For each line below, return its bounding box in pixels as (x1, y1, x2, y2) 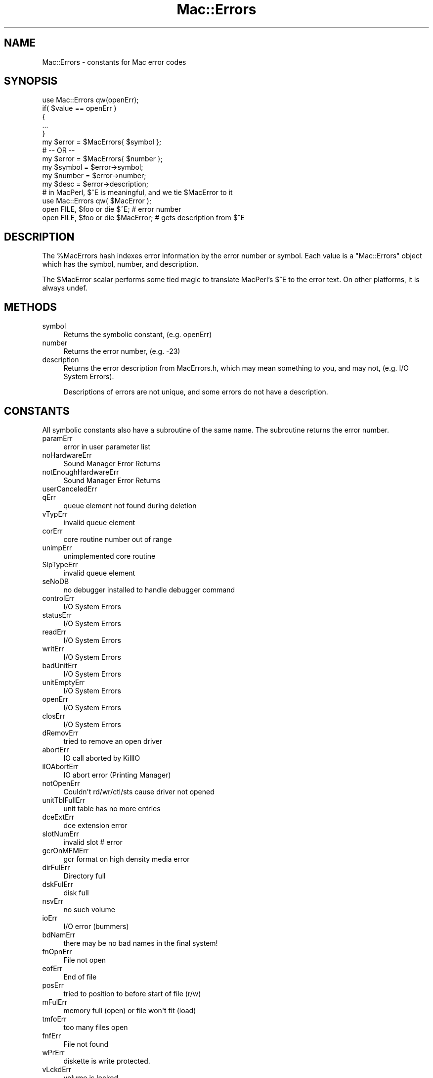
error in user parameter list (63, 442, 151, 451)
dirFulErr (42, 863, 70, 872)
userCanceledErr (42, 484, 97, 493)
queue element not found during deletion (63, 501, 197, 510)
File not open (63, 955, 106, 964)
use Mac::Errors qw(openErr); (42, 96, 139, 104)
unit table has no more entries (63, 804, 161, 813)
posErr (42, 980, 64, 989)
